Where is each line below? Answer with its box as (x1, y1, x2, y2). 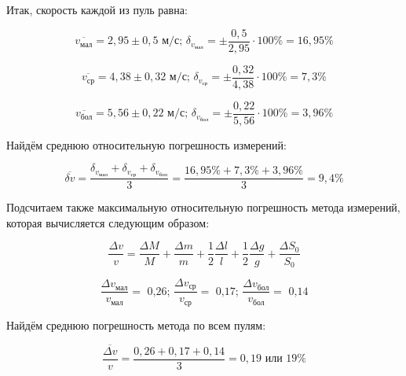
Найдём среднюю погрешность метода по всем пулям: (6, 316, 266, 333)
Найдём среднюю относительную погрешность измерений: (6, 136, 287, 153)
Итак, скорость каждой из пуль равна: (6, 2, 188, 17)
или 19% (265, 353, 306, 365)
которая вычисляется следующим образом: (6, 214, 210, 230)
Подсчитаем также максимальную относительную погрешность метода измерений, (6, 199, 401, 216)
